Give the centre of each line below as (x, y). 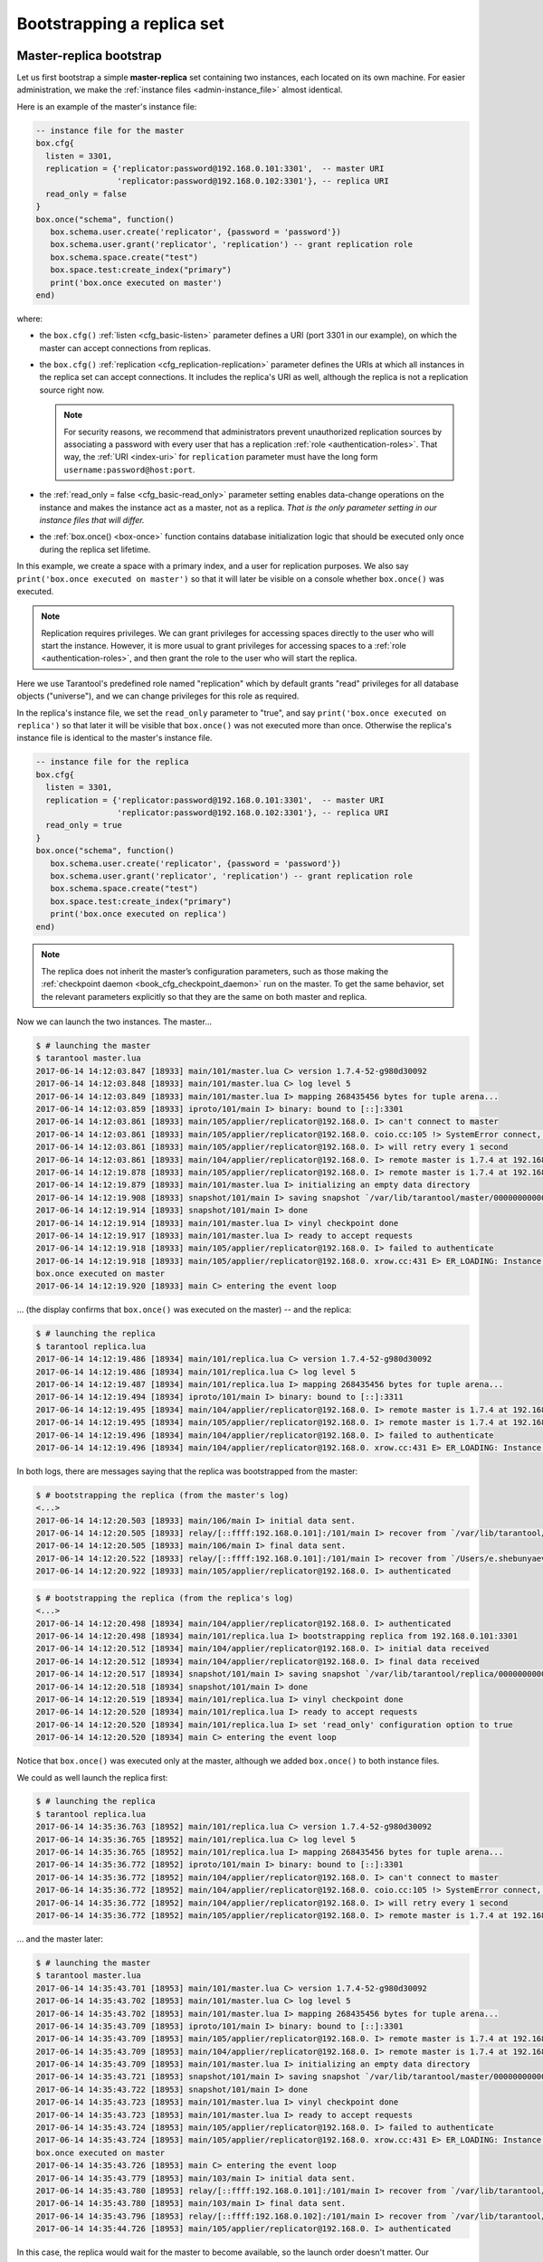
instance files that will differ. (92, 519)
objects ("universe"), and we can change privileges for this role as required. (158, 696)
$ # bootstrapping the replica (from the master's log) (162, 1495)
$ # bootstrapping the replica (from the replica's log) (165, 1598)
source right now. (72, 390)
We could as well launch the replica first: (92, 1777)
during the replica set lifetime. (95, 549)
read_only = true (84, 825)
